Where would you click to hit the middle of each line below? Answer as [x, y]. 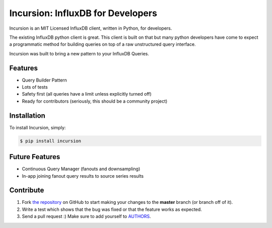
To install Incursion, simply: [38, 127]
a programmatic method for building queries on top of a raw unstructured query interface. [103, 44]
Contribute [27, 191]
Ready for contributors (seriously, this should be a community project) [95, 101]
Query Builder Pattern [45, 80]
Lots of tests [35, 87]
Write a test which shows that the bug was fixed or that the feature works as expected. [112, 209]
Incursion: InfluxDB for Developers [83, 13]
